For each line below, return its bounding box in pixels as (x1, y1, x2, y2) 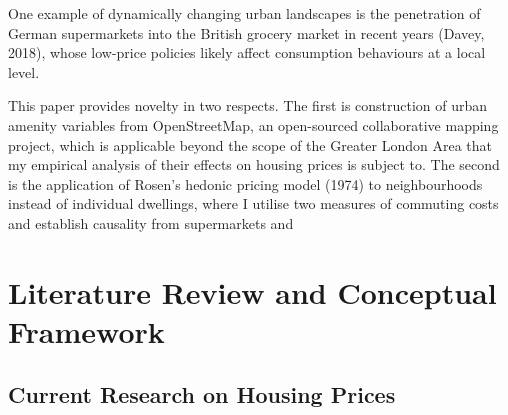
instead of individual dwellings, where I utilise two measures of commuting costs (8, 193, 499, 214)
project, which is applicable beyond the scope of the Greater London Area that (8, 134, 493, 155)
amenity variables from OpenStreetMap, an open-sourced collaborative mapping (8, 114, 499, 135)
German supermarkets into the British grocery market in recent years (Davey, (8, 22, 485, 43)
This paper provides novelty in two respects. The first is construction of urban (8, 95, 488, 116)
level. (8, 61, 40, 82)
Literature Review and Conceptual (8, 271, 497, 312)
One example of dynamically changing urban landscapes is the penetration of (8, 3, 481, 23)
